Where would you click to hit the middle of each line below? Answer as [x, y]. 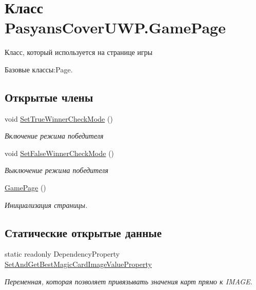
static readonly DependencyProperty [62, 254]
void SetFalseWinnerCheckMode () [60, 153]
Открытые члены [49, 97]
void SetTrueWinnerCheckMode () [59, 118]
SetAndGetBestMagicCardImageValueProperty [78, 264]
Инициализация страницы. [46, 205]
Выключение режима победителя [56, 170]
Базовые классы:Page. [39, 69]
